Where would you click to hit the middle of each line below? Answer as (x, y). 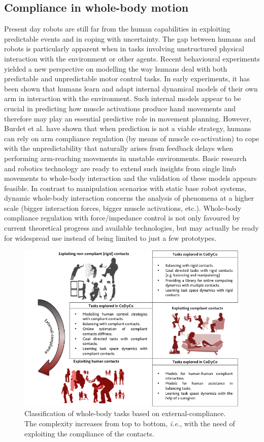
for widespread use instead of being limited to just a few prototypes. (110, 238)
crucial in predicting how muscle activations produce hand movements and (120, 108)
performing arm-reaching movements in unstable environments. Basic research (125, 158)
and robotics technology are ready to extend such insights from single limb (120, 168)
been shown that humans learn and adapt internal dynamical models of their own (131, 88)
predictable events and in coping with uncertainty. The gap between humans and (130, 38)
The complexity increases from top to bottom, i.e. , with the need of (130, 423)
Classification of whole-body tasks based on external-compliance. (125, 413)
